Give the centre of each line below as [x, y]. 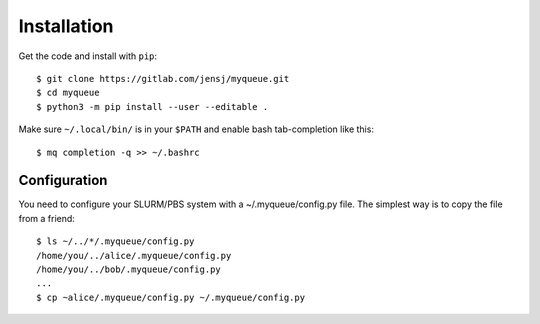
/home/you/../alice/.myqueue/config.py [134, 255]
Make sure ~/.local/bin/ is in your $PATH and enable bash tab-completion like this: [196, 129]
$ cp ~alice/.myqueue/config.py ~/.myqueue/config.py [170, 297]
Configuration [63, 180]
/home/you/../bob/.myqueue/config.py [129, 269]
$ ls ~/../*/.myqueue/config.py [115, 241]
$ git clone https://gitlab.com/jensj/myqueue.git [163, 78]
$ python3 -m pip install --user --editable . [152, 106]
